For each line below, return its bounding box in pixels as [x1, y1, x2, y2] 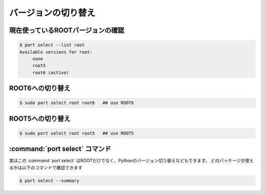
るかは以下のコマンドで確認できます [9, 164, 83, 170]
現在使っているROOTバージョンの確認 [9, 26, 125, 34]
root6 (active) [32, 69, 69, 75]
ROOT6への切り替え [9, 84, 71, 93]
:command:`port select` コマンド [9, 145, 111, 153]
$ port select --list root [19, 42, 85, 48]
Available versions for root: [19, 49, 93, 55]
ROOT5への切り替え [9, 114, 71, 123]
